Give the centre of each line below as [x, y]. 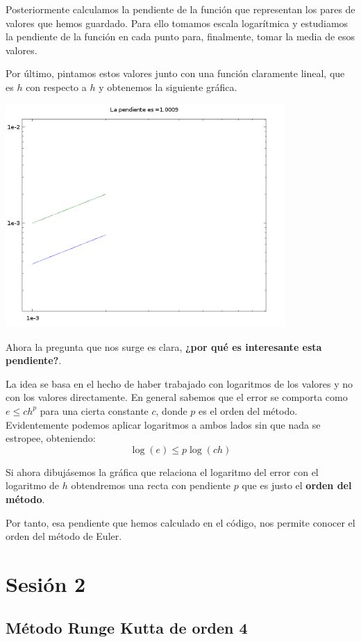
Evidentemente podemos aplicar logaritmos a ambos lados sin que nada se [163, 424]
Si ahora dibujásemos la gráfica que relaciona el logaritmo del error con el [162, 471]
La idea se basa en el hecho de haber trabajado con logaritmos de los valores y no [179, 383]
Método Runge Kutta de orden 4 [127, 628]
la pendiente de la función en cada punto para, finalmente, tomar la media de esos [180, 36]
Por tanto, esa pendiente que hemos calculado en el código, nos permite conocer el [180, 522]
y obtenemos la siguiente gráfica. [168, 87]
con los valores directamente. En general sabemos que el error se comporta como [177, 397]
